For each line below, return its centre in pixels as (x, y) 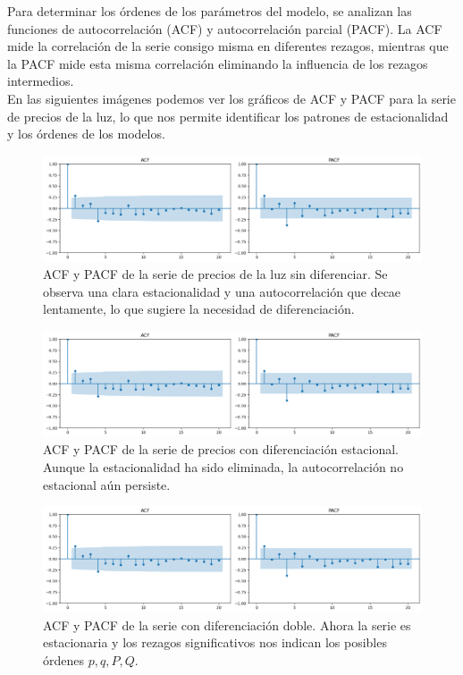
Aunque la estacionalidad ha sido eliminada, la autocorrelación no (223, 466)
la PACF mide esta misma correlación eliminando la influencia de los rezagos (218, 63)
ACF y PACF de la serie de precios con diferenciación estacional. (221, 449)
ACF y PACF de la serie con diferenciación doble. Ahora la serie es (227, 624)
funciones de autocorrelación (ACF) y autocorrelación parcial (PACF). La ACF (225, 28)
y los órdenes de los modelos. (86, 134)
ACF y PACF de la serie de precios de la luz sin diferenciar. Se (215, 274)
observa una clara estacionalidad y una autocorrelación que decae (222, 291)
